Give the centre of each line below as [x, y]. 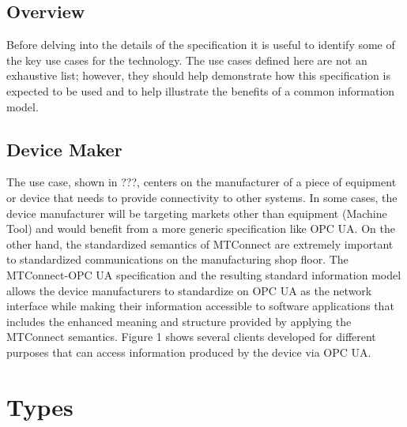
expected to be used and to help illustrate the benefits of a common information [201, 90]
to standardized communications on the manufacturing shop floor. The [177, 259]
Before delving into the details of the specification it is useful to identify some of [201, 45]
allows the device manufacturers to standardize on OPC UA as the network [189, 290]
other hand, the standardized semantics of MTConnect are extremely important [200, 243]
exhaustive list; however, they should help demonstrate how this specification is [198, 75]
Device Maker [64, 149]
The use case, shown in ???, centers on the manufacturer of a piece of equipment [202, 182]
